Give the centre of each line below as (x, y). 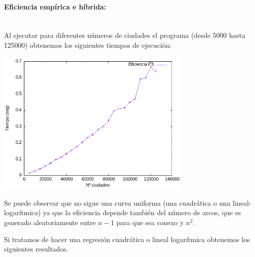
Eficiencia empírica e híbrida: (55, 6)
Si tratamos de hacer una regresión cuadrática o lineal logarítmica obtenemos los (127, 239)
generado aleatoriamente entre (50, 222)
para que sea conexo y (150, 222)
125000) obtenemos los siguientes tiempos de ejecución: (88, 45)
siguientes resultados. (36, 249)
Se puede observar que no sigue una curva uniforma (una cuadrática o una (117, 202)
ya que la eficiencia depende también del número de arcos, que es (142, 212)
